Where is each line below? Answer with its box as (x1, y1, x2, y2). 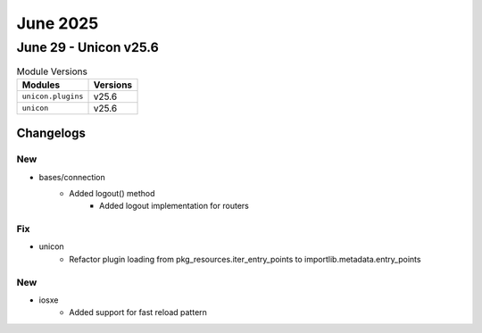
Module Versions (16, 65, 88, 78)
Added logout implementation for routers (99, 201, 249, 212)
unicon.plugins (21, 92, 84, 102)
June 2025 (16, 13, 99, 33)
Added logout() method (69, 187, 155, 198)
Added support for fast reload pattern (69, 307, 207, 318)
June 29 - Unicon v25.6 (16, 39, 160, 55)
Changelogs (16, 126, 87, 141)
